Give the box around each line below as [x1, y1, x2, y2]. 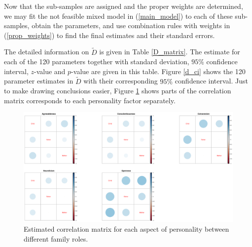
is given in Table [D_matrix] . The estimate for [99, 46, 240, 57]
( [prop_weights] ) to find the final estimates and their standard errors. [4, 30, 215, 40]
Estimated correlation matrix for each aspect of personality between [24, 223, 229, 234]
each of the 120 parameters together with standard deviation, [4, 56, 189, 67]
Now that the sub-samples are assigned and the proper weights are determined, [4, 1, 243, 11]
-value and [34, 66, 66, 76]
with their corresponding [83, 76, 158, 86]
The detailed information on [4, 46, 89, 57]
